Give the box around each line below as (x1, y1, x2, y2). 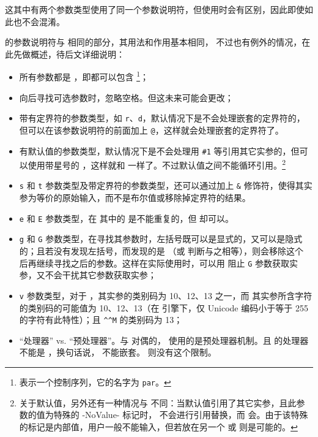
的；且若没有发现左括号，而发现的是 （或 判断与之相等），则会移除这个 (19, 245, 304, 257)
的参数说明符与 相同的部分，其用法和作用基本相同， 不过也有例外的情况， (5, 36, 302, 48)
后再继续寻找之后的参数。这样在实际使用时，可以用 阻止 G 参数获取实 (19, 256, 298, 269)
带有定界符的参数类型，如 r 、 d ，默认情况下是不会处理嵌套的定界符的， (19, 112, 305, 124)
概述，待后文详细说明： (30, 47, 125, 60)
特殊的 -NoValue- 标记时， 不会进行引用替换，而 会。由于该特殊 (53, 408, 308, 421)
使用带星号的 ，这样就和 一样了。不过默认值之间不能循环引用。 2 (28, 157, 286, 171)
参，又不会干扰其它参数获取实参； (19, 268, 157, 281)
